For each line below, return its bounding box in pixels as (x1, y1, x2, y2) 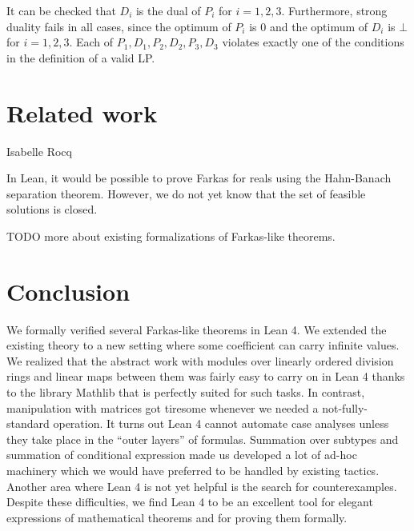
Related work (6, 96, 158, 129)
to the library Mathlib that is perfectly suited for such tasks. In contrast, (6, 383, 365, 400)
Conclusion (6, 274, 131, 307)
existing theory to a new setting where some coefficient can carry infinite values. (6, 337, 400, 353)
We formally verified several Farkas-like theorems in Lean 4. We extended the (6, 321, 387, 337)
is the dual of (135, 2, 201, 18)
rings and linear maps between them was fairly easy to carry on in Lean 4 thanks (6, 368, 405, 385)
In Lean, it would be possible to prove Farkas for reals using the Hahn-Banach (6, 170, 392, 186)
